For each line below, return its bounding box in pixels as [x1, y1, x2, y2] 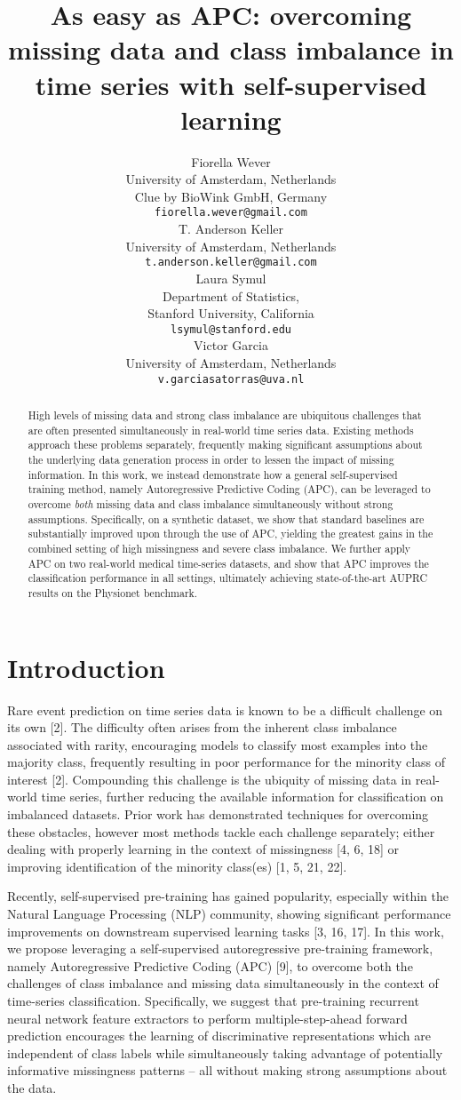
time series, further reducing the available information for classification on [41, 787, 444, 806]
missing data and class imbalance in [8, 31, 454, 68]
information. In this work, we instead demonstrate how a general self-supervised [28, 466, 398, 482]
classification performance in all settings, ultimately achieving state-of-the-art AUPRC [28, 570, 428, 586]
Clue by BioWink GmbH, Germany [134, 187, 328, 205]
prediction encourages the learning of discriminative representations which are [7, 1026, 431, 1045]
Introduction [7, 649, 165, 685]
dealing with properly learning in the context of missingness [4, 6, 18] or [7, 840, 400, 858]
